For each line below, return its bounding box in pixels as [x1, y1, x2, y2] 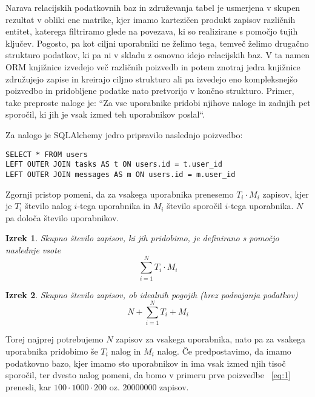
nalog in [111, 344, 141, 357]
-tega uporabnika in [77, 199, 151, 212]
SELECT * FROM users [5, 150, 88, 159]
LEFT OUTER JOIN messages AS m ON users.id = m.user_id [5, 170, 236, 179]
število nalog [25, 199, 71, 212]
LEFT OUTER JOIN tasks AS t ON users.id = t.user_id [5, 160, 222, 169]
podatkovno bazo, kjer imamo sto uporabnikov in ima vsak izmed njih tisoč [5, 356, 286, 369]
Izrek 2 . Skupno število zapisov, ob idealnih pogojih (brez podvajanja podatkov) [5, 288, 298, 301]
